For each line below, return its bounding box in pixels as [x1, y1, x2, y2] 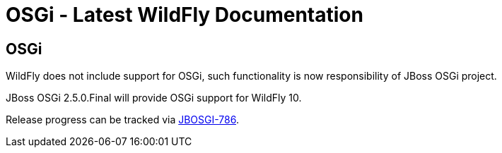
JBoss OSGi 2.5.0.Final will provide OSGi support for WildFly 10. [6, 92, 302, 104]
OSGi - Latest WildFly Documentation [6, 3, 363, 27]
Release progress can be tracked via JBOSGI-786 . [6, 114, 240, 126]
